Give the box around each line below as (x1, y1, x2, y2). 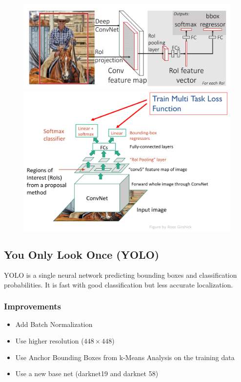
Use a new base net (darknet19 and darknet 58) (15, 368, 159, 379)
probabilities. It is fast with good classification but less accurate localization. (4, 279, 233, 289)
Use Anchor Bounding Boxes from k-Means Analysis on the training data (15, 352, 235, 362)
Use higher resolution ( (15, 336, 84, 346)
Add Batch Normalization (15, 319, 93, 329)
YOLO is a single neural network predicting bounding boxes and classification (4, 270, 237, 280)
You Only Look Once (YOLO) (4, 247, 160, 262)
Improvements (4, 300, 61, 312)
